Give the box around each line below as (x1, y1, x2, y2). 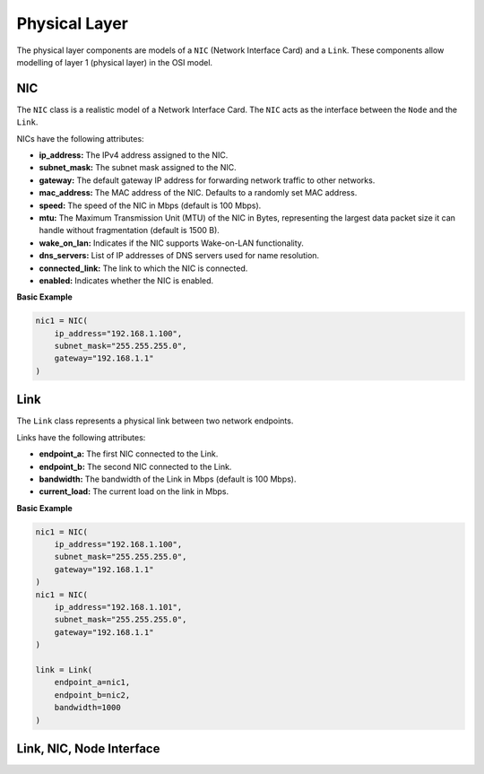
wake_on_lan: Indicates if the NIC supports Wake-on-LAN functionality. (39, 238, 305, 248)
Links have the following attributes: (16, 431, 146, 443)
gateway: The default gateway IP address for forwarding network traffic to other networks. (39, 175, 376, 186)
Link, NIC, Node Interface (16, 741, 160, 756)
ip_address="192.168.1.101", (54, 602, 183, 613)
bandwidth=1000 (54, 702, 121, 713)
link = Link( (35, 665, 93, 674)
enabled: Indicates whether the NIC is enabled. (39, 274, 214, 286)
